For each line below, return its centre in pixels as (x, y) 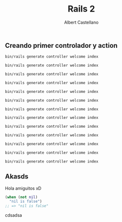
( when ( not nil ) (21, 197)
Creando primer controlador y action (61, 45)
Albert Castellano (81, 22)
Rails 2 (81, 9)
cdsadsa (14, 215)
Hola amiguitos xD (23, 188)
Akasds (17, 177)
